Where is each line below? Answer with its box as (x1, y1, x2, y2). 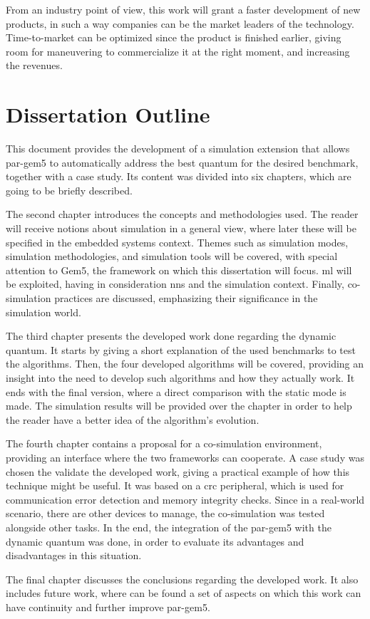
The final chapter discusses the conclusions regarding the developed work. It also (6, 571, 359, 586)
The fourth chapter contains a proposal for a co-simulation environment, (6, 436, 322, 451)
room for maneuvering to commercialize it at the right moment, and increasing (6, 43, 350, 58)
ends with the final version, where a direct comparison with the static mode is (6, 384, 346, 399)
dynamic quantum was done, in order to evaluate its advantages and (6, 534, 304, 548)
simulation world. (6, 304, 81, 319)
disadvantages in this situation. (6, 548, 142, 563)
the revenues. (6, 58, 63, 73)
